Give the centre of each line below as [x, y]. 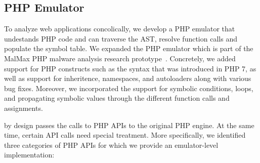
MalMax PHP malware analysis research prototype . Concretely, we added [120, 58]
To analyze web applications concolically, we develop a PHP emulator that [120, 29]
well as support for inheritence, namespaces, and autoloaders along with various [128, 78]
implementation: [29, 155]
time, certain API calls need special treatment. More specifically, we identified [125, 135]
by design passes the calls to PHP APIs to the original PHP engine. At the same [129, 125]
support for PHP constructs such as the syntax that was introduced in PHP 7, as [130, 68]
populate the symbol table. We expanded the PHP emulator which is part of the [129, 48]
